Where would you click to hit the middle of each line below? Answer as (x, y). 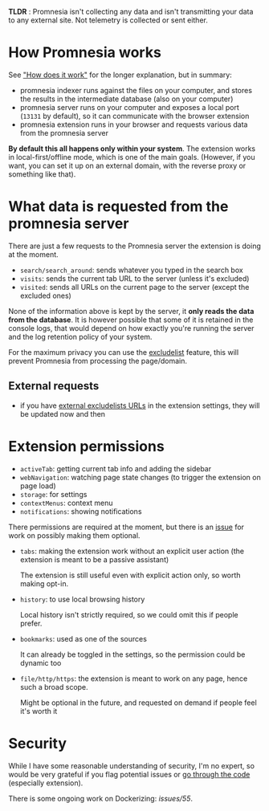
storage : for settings (53, 494)
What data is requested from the (118, 207)
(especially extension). (46, 783)
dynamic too (41, 662)
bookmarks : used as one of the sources (83, 638)
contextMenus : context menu (67, 503)
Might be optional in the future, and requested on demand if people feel (138, 703)
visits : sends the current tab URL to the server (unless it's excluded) (134, 278)
